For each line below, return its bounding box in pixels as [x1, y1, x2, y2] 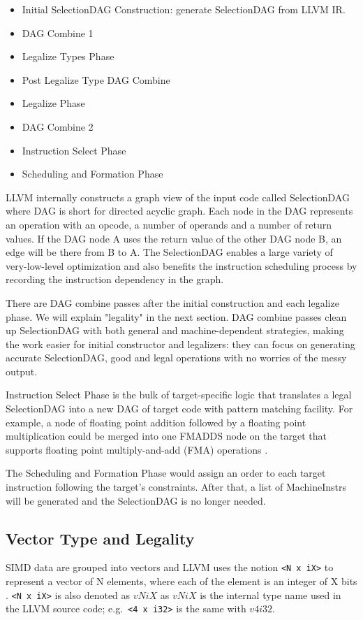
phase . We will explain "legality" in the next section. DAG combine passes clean [6, 309, 347, 324]
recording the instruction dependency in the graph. [6, 272, 224, 287]
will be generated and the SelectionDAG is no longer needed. [6, 493, 266, 507]
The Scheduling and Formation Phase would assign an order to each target [6, 466, 326, 480]
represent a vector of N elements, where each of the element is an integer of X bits [6, 574, 357, 589]
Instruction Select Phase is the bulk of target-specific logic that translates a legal [6, 387, 352, 402]
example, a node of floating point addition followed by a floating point [6, 414, 306, 429]
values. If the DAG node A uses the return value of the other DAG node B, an [6, 231, 342, 245]
